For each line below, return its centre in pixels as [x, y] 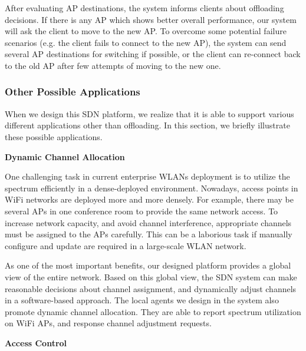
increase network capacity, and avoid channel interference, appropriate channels [148, 222]
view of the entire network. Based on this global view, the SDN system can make [151, 277]
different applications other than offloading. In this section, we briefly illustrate [147, 125]
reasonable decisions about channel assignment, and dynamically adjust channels [151, 288]
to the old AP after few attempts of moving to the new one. [113, 65]
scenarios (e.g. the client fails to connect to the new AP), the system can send [146, 42]
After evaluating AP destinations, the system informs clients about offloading [144, 8]
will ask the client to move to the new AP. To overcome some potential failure [146, 31]
